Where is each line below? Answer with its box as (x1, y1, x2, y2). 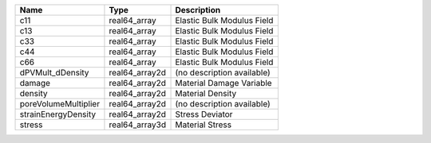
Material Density (175, 88, 237, 99)
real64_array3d (109, 119, 167, 130)
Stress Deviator (175, 109, 233, 119)
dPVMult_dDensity (19, 68, 89, 78)
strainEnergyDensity (19, 109, 96, 119)
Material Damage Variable (175, 78, 272, 88)
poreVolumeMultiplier (19, 99, 100, 109)
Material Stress (175, 119, 231, 130)
